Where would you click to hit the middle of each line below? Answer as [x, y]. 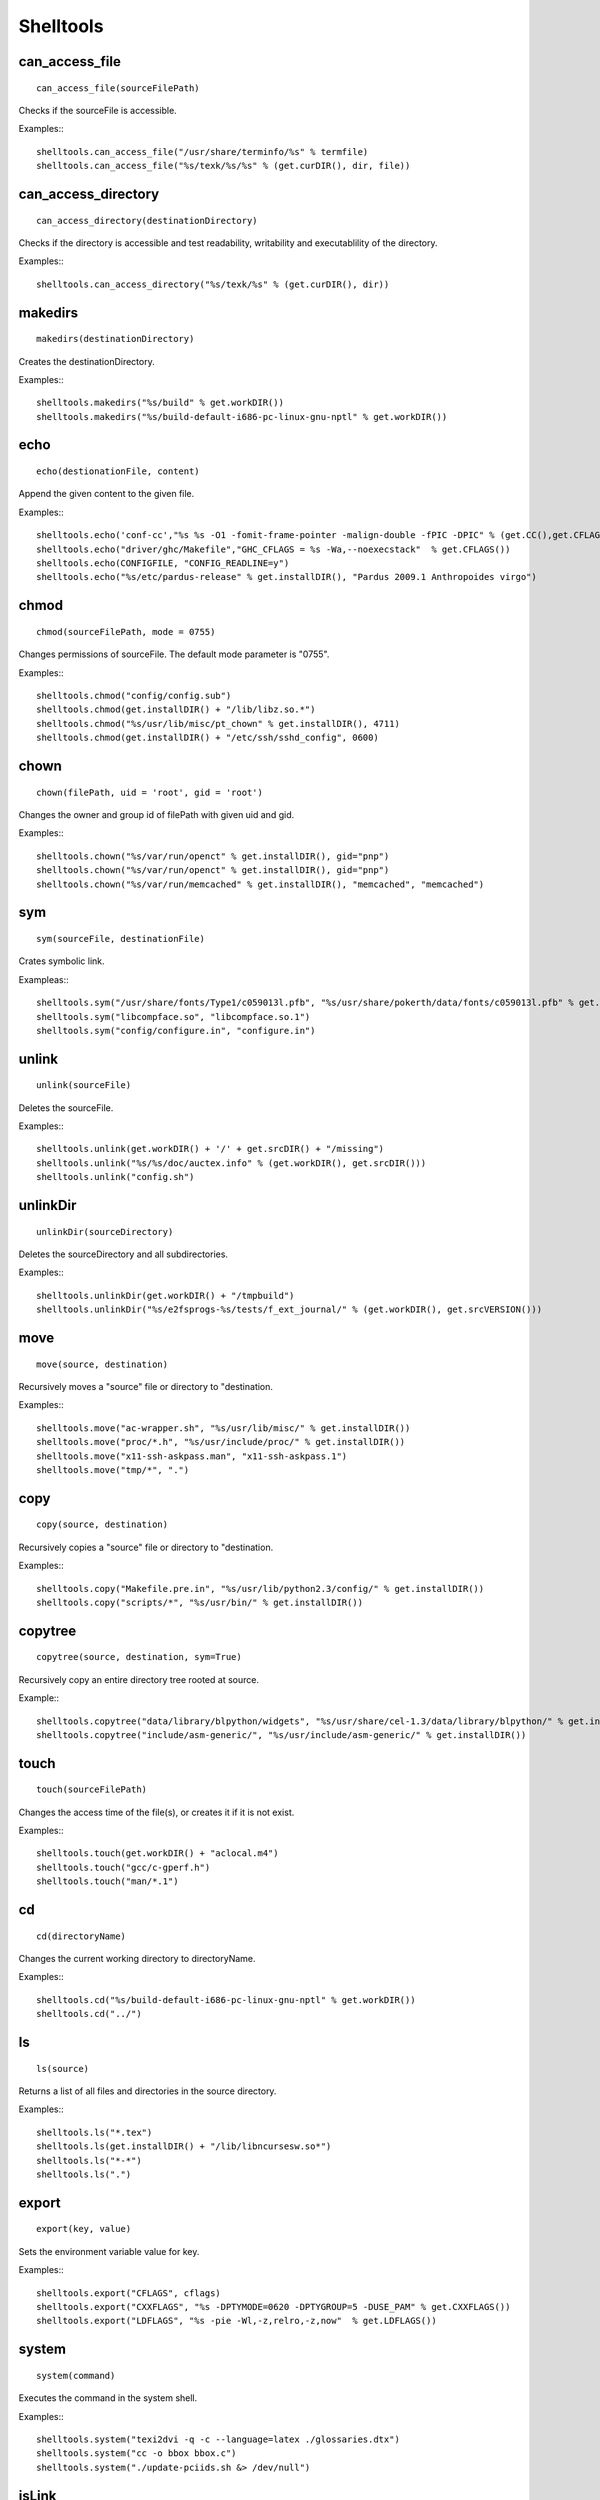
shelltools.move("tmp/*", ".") [113, 1469]
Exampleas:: [43, 979]
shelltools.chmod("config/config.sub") [134, 695]
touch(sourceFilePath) [92, 1789]
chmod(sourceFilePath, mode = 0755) [126, 631]
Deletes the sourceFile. [66, 1107]
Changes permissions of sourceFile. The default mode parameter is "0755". [174, 654]
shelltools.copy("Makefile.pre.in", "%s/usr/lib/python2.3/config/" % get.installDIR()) [260, 1588]
